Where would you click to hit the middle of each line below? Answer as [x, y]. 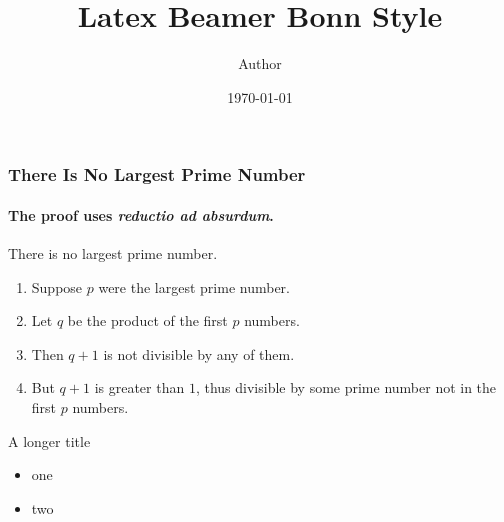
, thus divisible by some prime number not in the [346, 387]
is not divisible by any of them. [199, 353]
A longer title [49, 440]
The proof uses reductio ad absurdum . [141, 214]
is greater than [139, 387]
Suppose [57, 286]
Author [260, 63]
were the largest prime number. [194, 286]
